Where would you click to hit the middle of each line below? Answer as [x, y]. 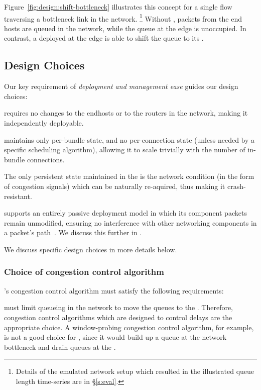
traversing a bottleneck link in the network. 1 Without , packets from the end [123, 18]
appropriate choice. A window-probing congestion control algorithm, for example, [129, 327]
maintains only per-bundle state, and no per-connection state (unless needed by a [129, 139]
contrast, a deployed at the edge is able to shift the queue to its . [104, 38]
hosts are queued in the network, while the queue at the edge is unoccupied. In [125, 28]
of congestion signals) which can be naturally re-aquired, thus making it [115, 186]
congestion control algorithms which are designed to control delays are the [118, 317]
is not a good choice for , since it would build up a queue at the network [115, 337]
